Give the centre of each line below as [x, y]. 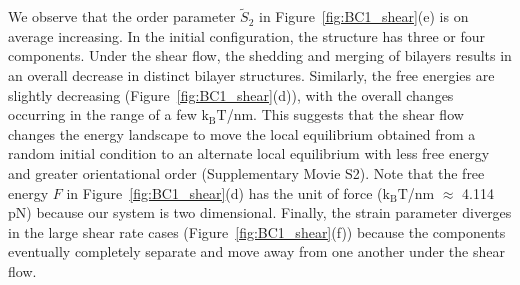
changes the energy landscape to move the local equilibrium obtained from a [242, 133]
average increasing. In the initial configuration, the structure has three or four [246, 35]
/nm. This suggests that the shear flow [345, 114]
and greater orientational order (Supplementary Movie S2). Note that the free [246, 172]
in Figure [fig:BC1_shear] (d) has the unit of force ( [224, 192]
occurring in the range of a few [102, 114]
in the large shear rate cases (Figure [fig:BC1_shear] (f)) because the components [257, 231]
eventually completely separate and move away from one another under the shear [256, 251]
